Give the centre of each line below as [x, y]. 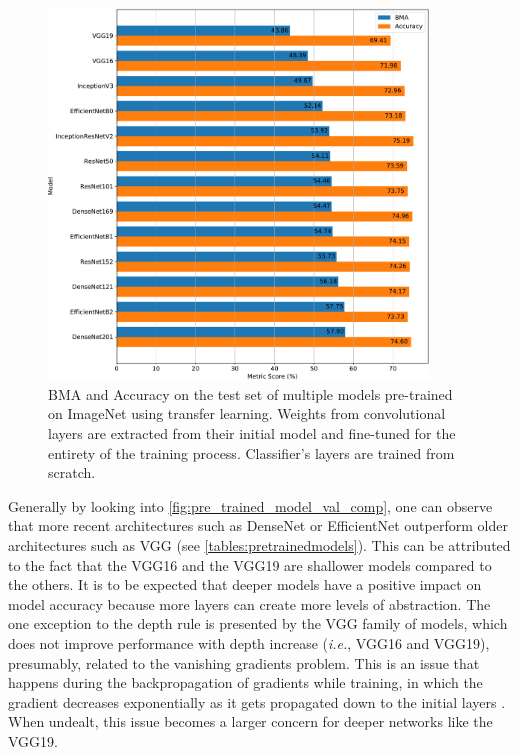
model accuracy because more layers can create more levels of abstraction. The [249, 603]
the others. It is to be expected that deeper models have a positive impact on [245, 584]
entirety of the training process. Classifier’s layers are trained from [251, 452]
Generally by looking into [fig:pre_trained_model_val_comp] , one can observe [250, 505]
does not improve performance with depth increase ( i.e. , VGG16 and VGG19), [249, 642]
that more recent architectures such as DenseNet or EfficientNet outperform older [258, 525]
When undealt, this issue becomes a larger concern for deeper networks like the [250, 721]
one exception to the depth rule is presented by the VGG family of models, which [258, 623]
